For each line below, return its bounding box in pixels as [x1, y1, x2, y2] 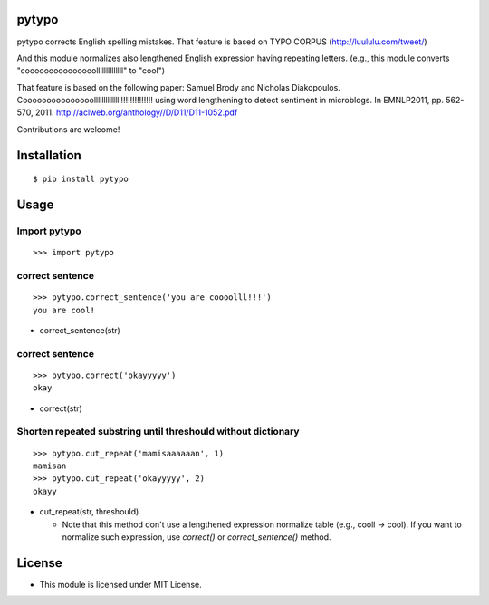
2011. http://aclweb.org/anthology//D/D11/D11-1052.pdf [34, 107, 238, 118]
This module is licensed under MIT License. [39, 579, 203, 590]
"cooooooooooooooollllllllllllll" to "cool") [16, 65, 166, 76]
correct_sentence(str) [39, 324, 121, 335]
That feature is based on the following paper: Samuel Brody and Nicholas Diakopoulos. [16, 82, 341, 92]
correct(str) [39, 403, 83, 414]
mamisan [33, 461, 67, 471]
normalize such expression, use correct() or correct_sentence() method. [62, 532, 331, 543]
